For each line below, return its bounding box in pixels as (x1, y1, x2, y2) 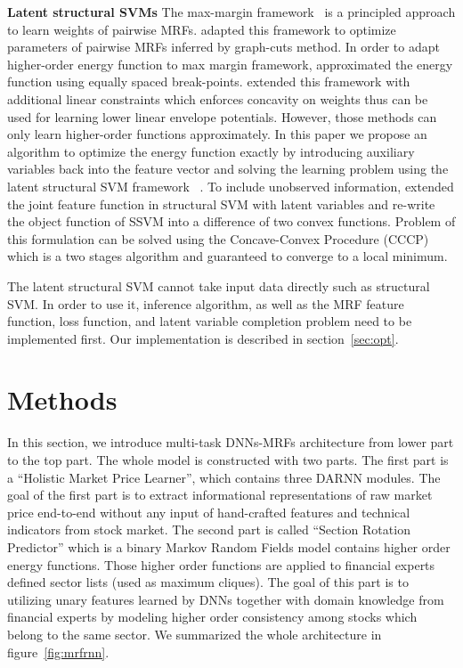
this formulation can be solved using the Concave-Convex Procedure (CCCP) (7, 229, 429, 248)
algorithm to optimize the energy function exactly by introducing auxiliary (7, 142, 415, 160)
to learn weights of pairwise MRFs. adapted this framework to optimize (7, 20, 396, 38)
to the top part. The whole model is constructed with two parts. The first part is (7, 451, 449, 468)
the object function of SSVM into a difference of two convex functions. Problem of (7, 212, 456, 231)
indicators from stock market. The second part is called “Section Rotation (7, 520, 410, 539)
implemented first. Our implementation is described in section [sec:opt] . (7, 329, 399, 347)
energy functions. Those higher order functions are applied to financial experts (7, 555, 435, 574)
